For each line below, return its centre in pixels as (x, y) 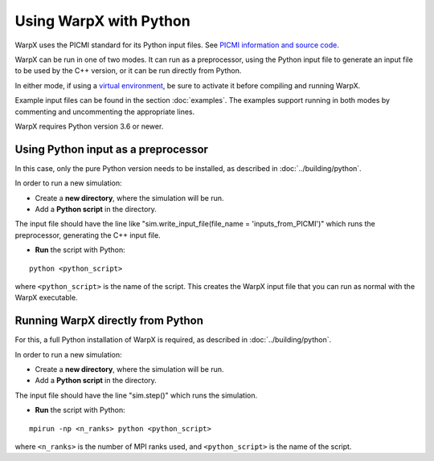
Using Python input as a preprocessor (112, 149)
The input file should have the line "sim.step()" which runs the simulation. (136, 395)
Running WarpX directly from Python (109, 321)
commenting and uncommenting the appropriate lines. (105, 112)
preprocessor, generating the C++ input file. (88, 235)
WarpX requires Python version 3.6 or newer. (89, 126)
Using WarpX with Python (102, 21)
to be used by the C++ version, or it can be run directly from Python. (128, 71)
